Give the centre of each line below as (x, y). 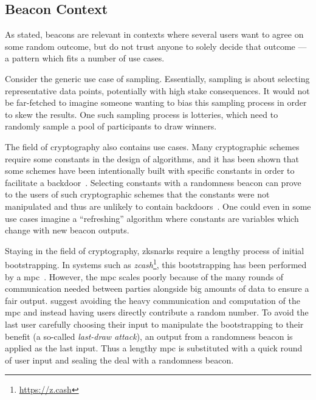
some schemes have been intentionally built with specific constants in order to (150, 171)
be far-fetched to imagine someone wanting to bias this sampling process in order (156, 102)
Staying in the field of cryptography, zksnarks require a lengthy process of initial (155, 250)
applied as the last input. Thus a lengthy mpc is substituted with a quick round (154, 348)
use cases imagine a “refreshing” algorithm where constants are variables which (152, 218)
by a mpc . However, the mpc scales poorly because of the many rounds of (144, 276)
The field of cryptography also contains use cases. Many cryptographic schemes (152, 146)
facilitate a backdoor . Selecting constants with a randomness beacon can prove (153, 182)
